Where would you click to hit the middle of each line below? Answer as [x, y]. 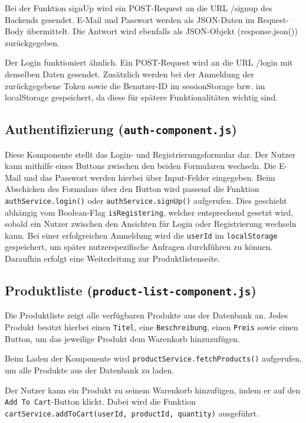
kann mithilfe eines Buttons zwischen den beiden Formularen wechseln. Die [141, 166]
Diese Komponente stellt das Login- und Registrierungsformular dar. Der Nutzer [150, 154]
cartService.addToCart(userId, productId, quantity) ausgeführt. [132, 413]
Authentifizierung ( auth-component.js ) [121, 129]
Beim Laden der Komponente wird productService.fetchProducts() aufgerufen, [153, 358]
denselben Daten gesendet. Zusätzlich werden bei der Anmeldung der [129, 74]
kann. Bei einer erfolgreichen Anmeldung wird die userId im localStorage [141, 235]
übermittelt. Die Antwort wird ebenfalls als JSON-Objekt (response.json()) [162, 31]
